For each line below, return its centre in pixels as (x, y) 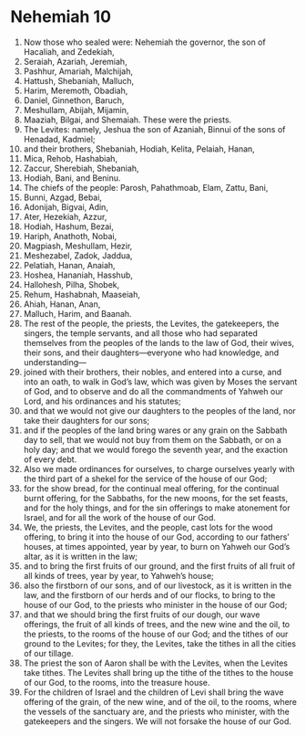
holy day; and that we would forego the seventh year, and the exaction (156, 449)
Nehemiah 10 (61, 17)
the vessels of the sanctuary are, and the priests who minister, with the (156, 711)
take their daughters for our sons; (87, 420)
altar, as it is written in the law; (81, 556)
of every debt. (50, 459)
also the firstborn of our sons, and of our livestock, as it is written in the (158, 585)
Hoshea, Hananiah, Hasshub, (78, 275)
